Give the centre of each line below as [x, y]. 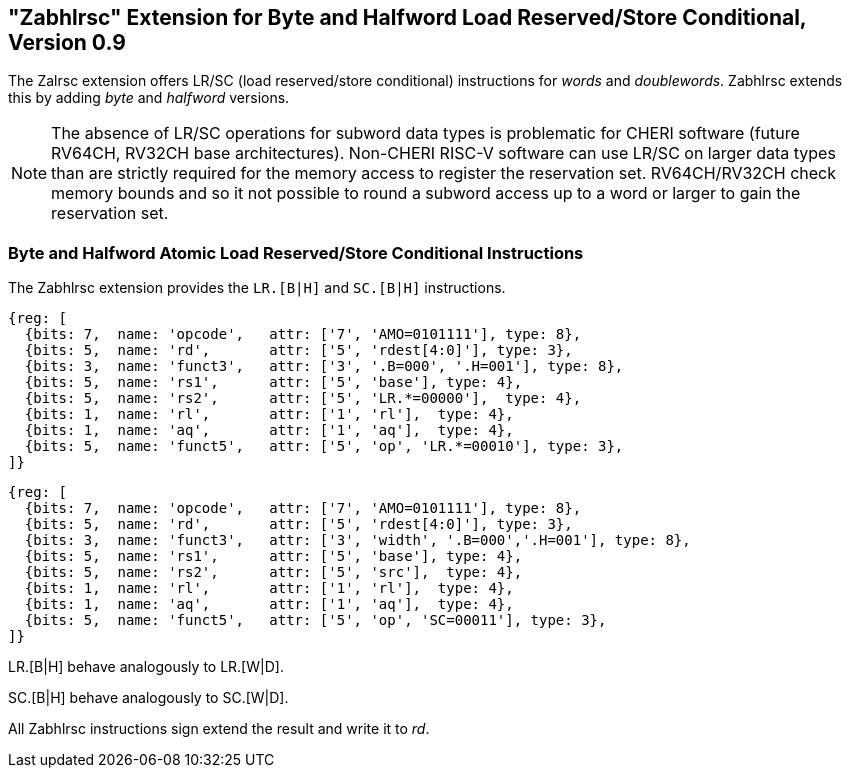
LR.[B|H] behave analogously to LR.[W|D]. [146, 667]
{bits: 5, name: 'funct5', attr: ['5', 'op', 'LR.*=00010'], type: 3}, [324, 446]
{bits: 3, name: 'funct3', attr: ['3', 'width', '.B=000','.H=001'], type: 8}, [357, 540]
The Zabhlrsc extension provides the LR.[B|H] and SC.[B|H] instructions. [257, 288]
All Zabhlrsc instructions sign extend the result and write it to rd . [219, 729]
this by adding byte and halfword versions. [149, 98]
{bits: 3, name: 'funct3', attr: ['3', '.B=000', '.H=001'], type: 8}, [324, 366]
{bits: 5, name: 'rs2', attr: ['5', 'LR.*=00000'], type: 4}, [303, 398]
